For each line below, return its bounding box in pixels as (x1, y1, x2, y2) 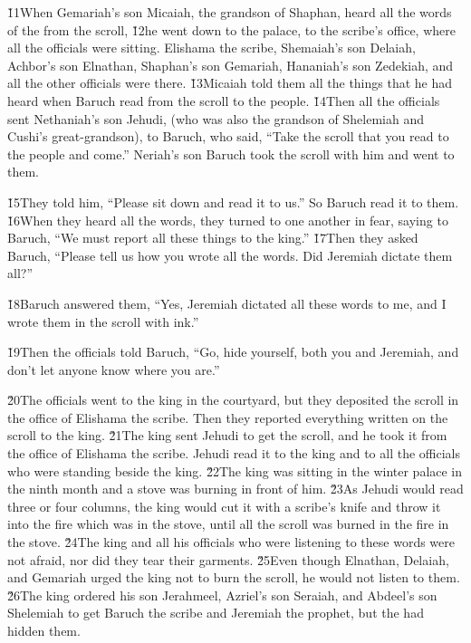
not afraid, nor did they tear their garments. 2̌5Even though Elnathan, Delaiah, (7, 550, 449, 569)
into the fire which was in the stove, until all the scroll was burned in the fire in (7, 514, 449, 533)
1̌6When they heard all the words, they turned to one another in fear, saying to (7, 210, 448, 229)
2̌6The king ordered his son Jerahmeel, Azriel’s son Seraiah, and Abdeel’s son (7, 585, 437, 604)
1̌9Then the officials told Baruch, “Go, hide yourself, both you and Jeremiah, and (7, 342, 459, 361)
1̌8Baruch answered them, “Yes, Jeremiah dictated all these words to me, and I (7, 293, 447, 312)
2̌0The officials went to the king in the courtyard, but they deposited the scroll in (7, 390, 459, 409)
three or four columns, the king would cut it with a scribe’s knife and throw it (7, 496, 441, 515)
